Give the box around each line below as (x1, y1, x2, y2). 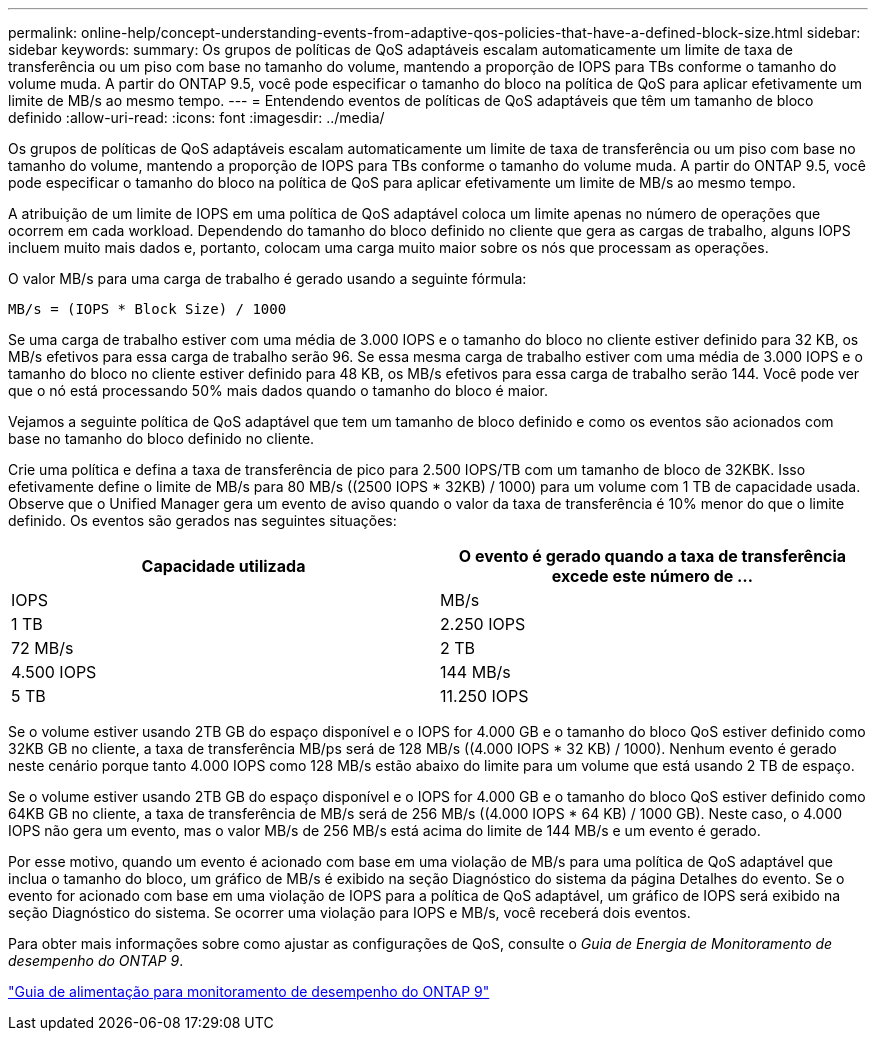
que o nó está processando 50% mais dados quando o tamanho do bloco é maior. (8, 382, 549, 399)
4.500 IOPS (11, 662, 97, 682)
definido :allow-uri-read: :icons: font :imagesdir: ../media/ (8, 109, 385, 126)
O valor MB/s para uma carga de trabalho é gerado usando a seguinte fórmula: (8, 270, 527, 287)
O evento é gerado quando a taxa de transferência (458, 546, 847, 566)
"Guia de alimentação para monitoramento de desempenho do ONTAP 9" (8, 983, 490, 1000)
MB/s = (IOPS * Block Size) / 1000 (8, 301, 287, 317)
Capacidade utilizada (141, 556, 306, 576)
